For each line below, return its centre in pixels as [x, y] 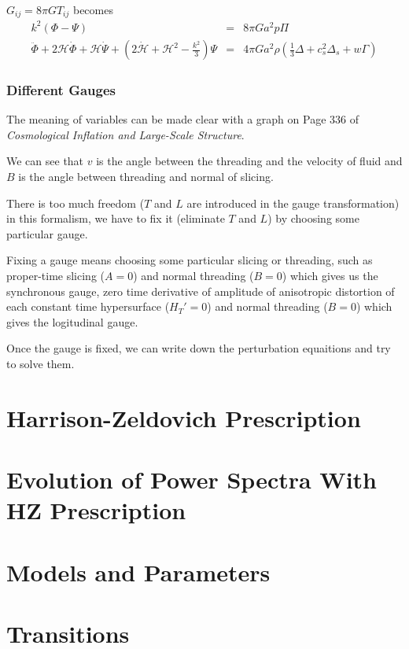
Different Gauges [61, 89]
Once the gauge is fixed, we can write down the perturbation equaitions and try [199, 348]
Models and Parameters [138, 572]
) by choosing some [313, 218]
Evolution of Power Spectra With [192, 479]
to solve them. [41, 363]
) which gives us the [330, 275]
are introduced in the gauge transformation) [293, 203]
